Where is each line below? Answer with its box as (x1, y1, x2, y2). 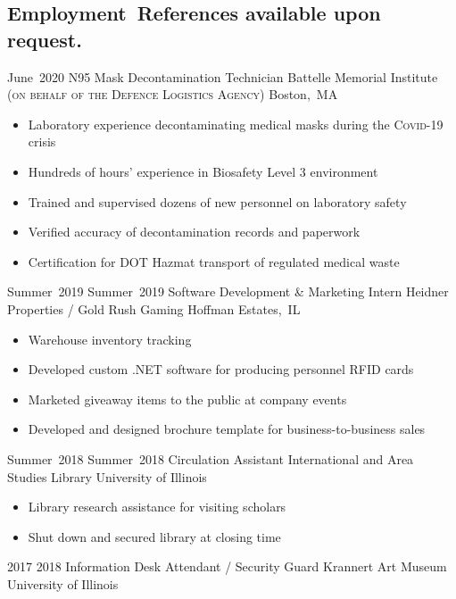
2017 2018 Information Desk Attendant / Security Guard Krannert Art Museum (7, 557, 447, 576)
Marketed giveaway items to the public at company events (28, 389, 347, 408)
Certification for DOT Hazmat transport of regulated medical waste (28, 252, 400, 270)
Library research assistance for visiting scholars (28, 497, 286, 516)
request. (7, 25, 82, 53)
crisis (28, 132, 56, 151)
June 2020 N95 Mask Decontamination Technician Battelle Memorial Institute (7, 67, 438, 86)
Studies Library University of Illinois (7, 467, 207, 486)
